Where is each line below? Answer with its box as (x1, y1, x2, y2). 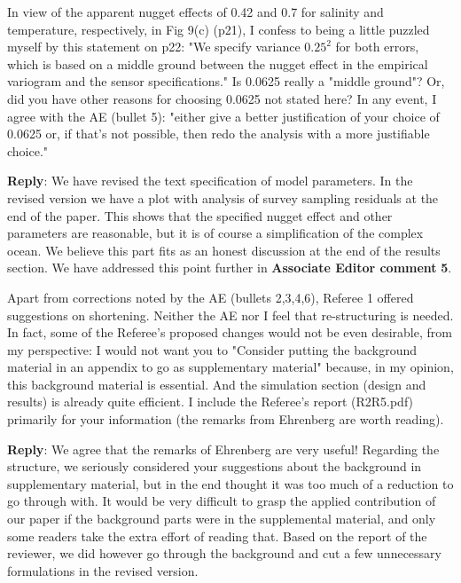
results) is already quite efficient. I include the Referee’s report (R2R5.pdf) (7, 392, 414, 411)
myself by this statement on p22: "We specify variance (7, 37, 301, 56)
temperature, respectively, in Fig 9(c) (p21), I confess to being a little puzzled (7, 20, 430, 38)
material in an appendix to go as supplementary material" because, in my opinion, (7, 358, 454, 376)
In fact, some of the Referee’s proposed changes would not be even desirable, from (7, 323, 452, 342)
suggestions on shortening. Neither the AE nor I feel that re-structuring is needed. (7, 305, 454, 324)
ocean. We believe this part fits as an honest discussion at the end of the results (7, 240, 441, 259)
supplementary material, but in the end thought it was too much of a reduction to (7, 474, 454, 492)
